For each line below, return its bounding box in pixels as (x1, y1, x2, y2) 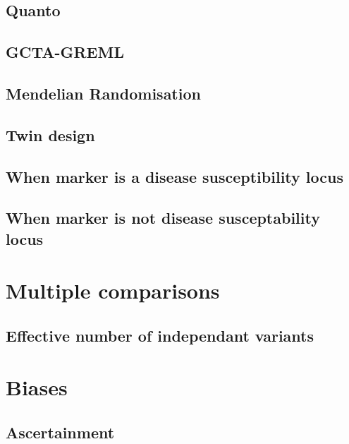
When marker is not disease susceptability (6, 207, 320, 229)
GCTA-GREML (6, 41, 124, 63)
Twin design (6, 124, 95, 145)
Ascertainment (6, 421, 115, 443)
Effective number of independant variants (6, 324, 314, 346)
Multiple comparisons (6, 276, 220, 305)
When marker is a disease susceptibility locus (6, 165, 343, 187)
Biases (6, 373, 68, 402)
